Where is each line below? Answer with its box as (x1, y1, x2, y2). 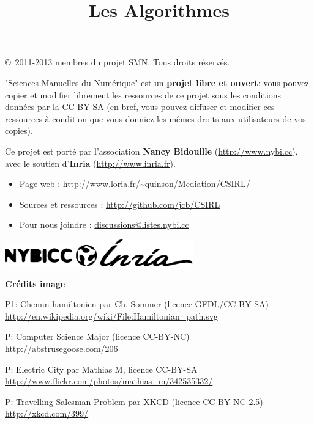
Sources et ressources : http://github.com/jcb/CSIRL (19, 197, 220, 210)
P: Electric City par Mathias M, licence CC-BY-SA (5, 362, 198, 375)
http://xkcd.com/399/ (5, 407, 89, 420)
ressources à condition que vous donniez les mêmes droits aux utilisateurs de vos (5, 112, 306, 125)
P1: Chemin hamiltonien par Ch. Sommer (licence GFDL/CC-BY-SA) (5, 298, 269, 310)
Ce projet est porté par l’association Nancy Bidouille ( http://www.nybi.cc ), (5, 144, 298, 157)
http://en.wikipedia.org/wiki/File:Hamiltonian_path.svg (5, 309, 219, 322)
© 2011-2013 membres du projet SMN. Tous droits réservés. (5, 56, 230, 68)
